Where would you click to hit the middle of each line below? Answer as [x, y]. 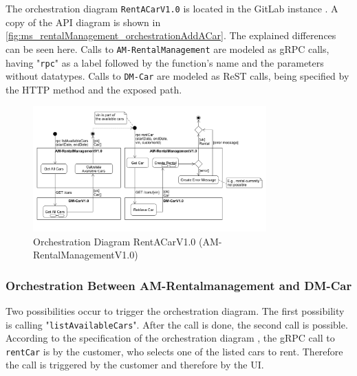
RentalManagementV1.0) [86, 255]
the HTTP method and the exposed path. [94, 89]
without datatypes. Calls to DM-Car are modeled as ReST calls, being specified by [177, 76]
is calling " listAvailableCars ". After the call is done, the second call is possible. [177, 324]
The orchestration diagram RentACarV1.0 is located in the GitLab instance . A [172, 8]
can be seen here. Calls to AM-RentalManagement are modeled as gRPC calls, [167, 48]
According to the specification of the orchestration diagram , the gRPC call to [170, 338]
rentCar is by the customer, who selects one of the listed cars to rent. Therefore [174, 351]
